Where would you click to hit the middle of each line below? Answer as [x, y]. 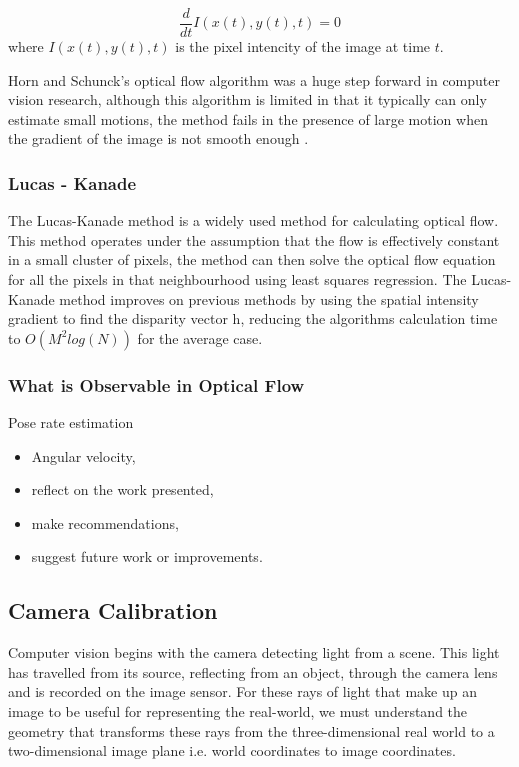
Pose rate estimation [71, 422]
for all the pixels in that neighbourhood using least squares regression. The [237, 279]
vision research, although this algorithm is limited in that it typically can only [247, 99]
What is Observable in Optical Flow [156, 384]
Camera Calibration [113, 610]
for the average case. [200, 337]
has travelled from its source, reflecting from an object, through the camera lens [253, 671]
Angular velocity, [83, 455]
